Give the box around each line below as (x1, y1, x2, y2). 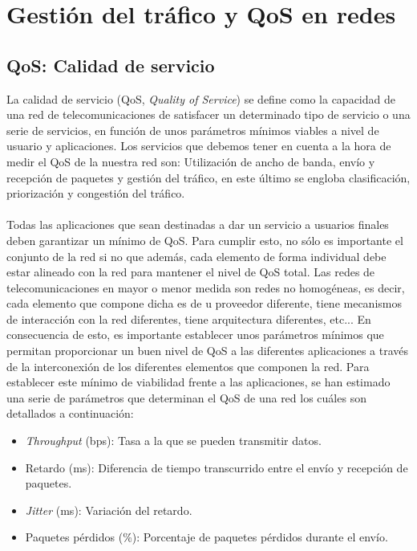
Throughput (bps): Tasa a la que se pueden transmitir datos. (25, 432, 322, 449)
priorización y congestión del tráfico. (6, 185, 185, 202)
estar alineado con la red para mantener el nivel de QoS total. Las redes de (6, 263, 375, 280)
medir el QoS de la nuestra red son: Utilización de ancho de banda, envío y (6, 153, 375, 169)
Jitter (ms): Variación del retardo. (25, 501, 192, 518)
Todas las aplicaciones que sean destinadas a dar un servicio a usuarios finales (6, 216, 389, 233)
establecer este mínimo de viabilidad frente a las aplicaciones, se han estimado (6, 373, 391, 390)
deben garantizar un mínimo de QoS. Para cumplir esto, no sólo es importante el (6, 231, 403, 248)
